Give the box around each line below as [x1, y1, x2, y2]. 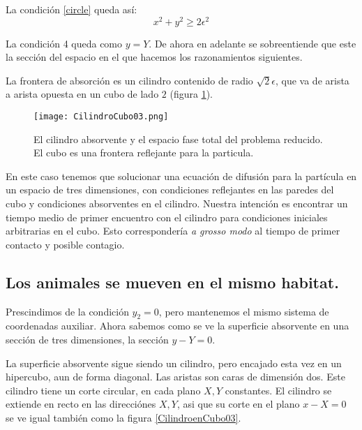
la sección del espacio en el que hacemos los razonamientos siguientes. [6, 50, 303, 64]
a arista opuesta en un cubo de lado [6, 87, 159, 101]
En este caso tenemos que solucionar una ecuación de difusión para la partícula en [6, 168, 357, 183]
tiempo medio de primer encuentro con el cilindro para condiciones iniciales [6, 209, 328, 224]
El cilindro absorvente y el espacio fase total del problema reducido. [33, 131, 323, 146]
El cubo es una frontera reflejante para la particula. [33, 145, 254, 160]
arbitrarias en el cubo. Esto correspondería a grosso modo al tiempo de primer [6, 223, 340, 238]
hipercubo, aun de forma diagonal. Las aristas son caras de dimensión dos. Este [6, 369, 345, 384]
